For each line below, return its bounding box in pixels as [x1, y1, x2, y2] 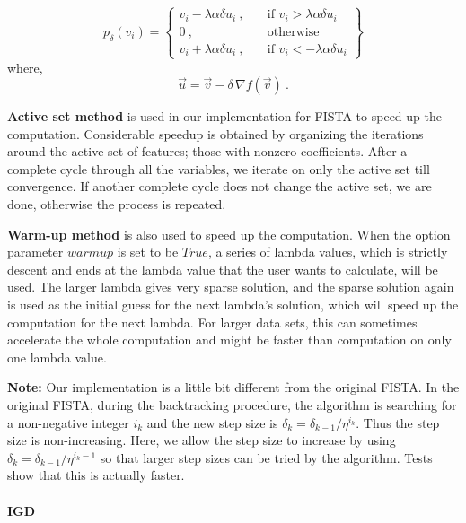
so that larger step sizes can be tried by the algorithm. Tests [100, 448, 433, 466]
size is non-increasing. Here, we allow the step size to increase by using [7, 431, 396, 449]
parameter [7, 242, 64, 261]
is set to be [117, 242, 179, 261]
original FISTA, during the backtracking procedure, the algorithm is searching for [7, 396, 457, 414]
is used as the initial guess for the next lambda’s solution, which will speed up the [7, 295, 459, 314]
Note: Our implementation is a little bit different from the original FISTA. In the [7, 378, 460, 397]
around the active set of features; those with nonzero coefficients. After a [7, 142, 408, 161]
